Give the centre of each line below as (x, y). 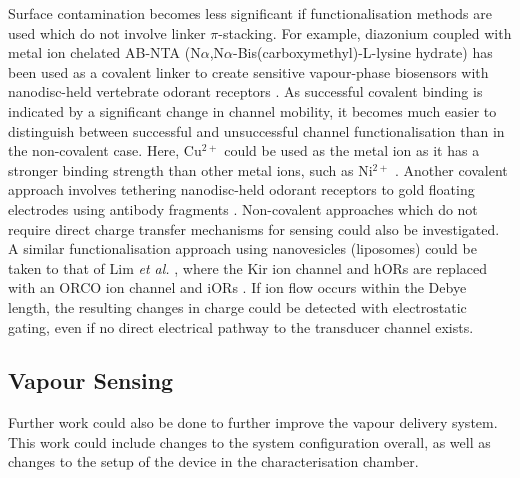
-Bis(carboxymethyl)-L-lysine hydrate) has (363, 52)
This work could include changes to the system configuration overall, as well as (249, 441)
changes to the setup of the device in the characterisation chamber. (213, 461)
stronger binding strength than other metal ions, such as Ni (190, 169)
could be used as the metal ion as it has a (352, 150)
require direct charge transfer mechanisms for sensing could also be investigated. (254, 228)
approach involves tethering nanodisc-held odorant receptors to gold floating (241, 189)
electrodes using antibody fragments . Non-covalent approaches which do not (243, 208)
